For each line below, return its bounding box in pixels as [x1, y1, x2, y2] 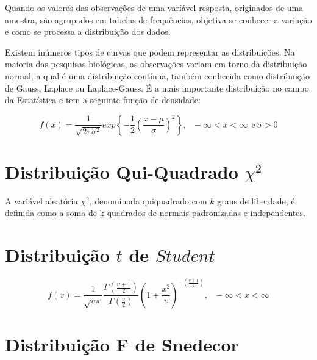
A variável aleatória [5, 194, 78, 207]
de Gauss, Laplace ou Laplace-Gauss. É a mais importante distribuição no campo [5, 81, 309, 94]
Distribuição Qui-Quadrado [5, 159, 238, 184]
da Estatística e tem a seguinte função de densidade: [5, 93, 201, 106]
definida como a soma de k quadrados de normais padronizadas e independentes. [5, 206, 305, 219]
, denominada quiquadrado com [89, 194, 207, 207]
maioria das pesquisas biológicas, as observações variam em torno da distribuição [5, 57, 307, 70]
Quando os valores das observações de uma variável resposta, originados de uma [5, 1, 304, 13]
